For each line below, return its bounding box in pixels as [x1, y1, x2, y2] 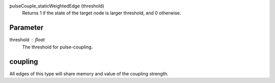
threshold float [9, 37, 45, 43]
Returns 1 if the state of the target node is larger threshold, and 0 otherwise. [22, 10, 181, 16]
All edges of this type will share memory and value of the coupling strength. [9, 70, 169, 76]
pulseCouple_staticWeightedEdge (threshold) [9, 3, 104, 9]
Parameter [9, 23, 44, 32]
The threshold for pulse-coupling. [22, 44, 93, 50]
